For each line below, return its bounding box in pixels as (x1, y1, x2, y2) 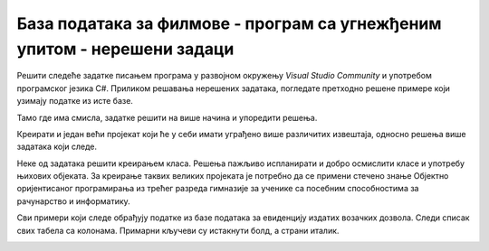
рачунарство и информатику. (16, 195, 130, 207)
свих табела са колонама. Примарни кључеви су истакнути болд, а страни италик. (16, 225, 340, 236)
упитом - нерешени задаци (16, 39, 235, 59)
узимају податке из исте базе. (16, 96, 133, 107)
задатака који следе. (16, 141, 98, 153)
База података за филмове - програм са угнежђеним (16, 14, 443, 33)
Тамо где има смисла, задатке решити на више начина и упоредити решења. (16, 112, 318, 123)
